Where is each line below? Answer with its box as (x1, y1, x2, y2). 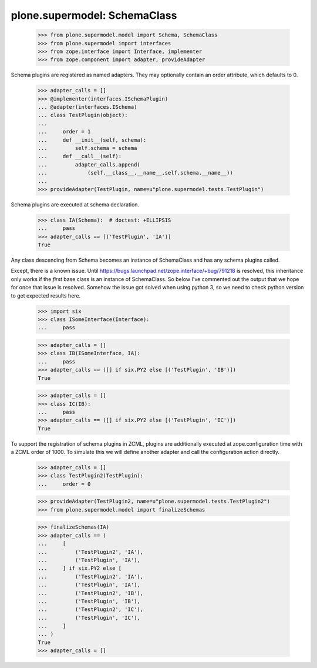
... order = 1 (38, 128, 91, 135)
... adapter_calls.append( (38, 161, 140, 168)
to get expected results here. (11, 292, 81, 299)
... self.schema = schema (38, 145, 137, 152)
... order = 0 (38, 480, 91, 487)
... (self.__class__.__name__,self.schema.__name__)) (38, 169, 233, 176)
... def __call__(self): (38, 153, 122, 160)
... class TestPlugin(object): (38, 112, 129, 119)
